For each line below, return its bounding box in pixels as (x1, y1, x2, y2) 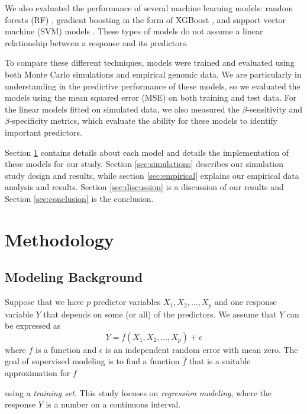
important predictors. (5, 126, 82, 138)
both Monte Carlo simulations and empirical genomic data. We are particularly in (5, 68, 302, 80)
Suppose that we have (5, 296, 84, 308)
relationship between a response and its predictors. (5, 36, 189, 49)
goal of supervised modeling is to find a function (5, 355, 180, 367)
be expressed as (5, 319, 61, 332)
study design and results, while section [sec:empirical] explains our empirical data (5, 169, 299, 181)
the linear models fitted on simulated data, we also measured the (5, 102, 240, 115)
